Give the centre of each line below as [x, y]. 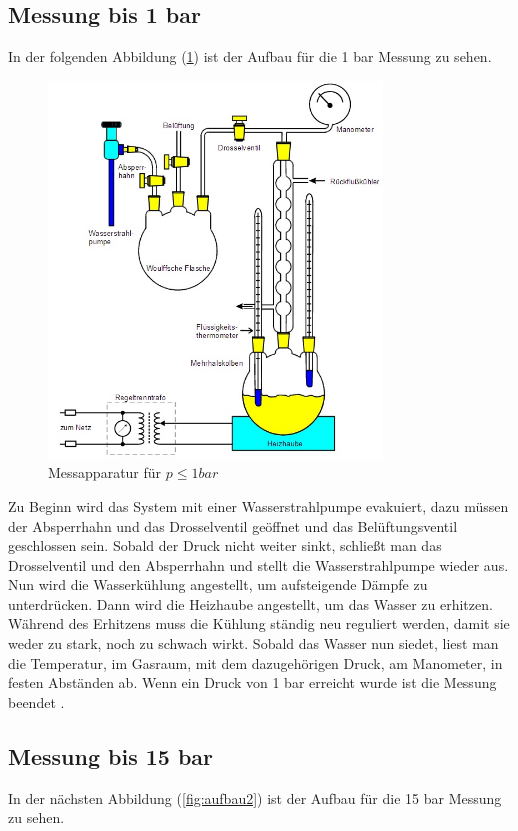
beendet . [36, 701]
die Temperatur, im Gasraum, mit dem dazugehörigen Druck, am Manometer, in [255, 662]
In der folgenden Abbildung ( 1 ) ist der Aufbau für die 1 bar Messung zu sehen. [250, 56]
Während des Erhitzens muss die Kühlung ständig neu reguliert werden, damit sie [259, 623]
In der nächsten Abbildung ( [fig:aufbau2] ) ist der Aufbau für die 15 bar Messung [255, 797]
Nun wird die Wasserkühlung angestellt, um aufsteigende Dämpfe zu [218, 584]
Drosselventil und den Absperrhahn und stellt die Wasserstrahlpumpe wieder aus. [258, 564]
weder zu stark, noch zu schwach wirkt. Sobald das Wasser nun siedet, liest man [253, 643]
